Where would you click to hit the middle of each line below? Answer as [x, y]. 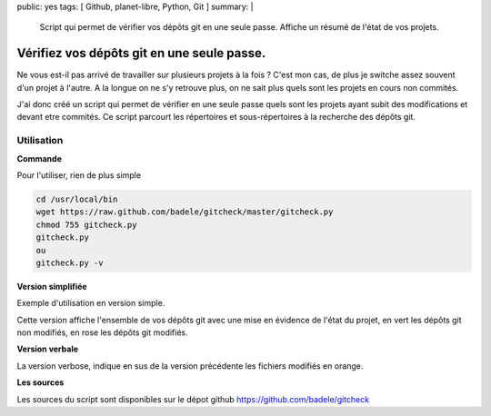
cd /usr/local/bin [77, 199]
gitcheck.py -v [70, 262]
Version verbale [48, 349]
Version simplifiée [52, 286]
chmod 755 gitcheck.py [86, 224]
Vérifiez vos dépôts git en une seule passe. [141, 53]
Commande [40, 158]
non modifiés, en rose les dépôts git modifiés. [102, 332]
